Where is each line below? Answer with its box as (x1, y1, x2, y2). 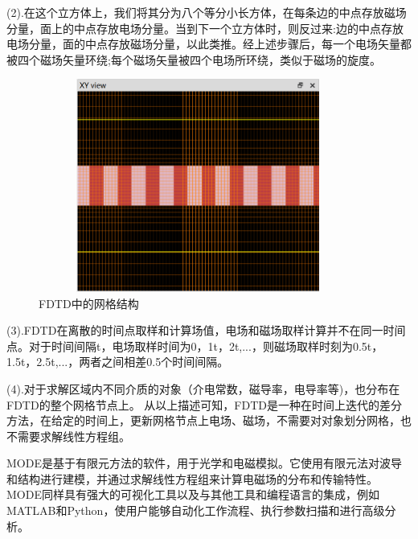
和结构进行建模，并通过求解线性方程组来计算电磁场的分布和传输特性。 (6, 470, 378, 487)
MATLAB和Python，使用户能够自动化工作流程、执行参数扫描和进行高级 (6, 502, 385, 519)
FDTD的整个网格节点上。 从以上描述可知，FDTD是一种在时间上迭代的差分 (6, 396, 402, 413)
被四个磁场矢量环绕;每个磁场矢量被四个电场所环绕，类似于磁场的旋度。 (6, 51, 381, 68)
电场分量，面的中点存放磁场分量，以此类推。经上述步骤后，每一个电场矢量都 (6, 35, 412, 52)
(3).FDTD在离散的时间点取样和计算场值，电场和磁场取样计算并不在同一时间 (6, 322, 406, 339)
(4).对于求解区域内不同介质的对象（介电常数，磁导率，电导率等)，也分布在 (6, 380, 400, 397)
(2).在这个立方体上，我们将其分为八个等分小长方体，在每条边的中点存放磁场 (6, 4, 407, 20)
